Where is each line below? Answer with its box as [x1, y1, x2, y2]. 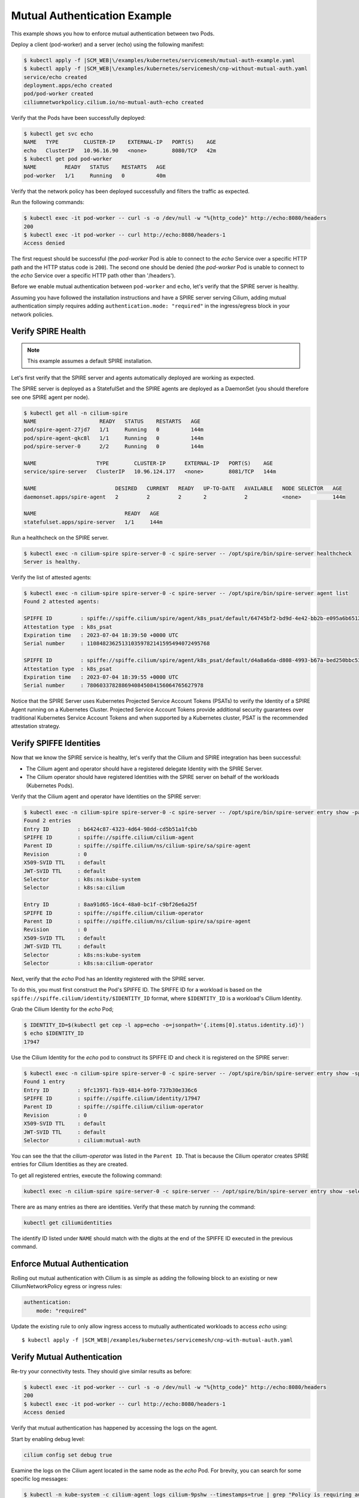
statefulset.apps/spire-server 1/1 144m [23, 518, 163, 525]
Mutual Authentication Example [11, 9, 172, 22]
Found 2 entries [23, 817, 72, 824]
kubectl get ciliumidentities [23, 1219, 112, 1226]
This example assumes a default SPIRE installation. [27, 357, 153, 365]
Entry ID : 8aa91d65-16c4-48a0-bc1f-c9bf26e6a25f [23, 901, 197, 908]
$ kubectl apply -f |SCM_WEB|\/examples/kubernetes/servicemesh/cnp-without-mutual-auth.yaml [23, 65, 308, 72]
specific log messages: [11, 1475, 68, 1482]
